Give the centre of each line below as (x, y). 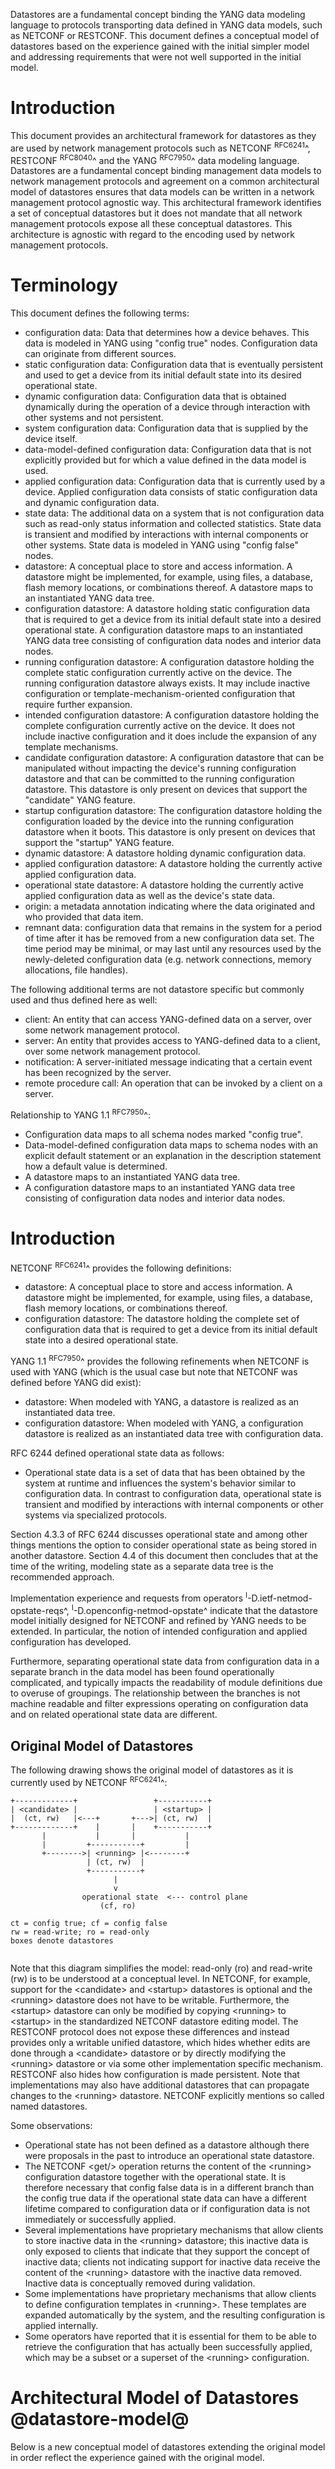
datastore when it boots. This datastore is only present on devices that (170, 832)
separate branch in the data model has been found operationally (142, 1672)
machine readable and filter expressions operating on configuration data (159, 1704)
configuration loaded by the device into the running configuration (159, 821)
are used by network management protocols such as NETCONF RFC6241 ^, (160, 147)
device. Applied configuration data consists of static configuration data (171, 492)
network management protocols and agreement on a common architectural (165, 181)
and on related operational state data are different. (114, 1715)
